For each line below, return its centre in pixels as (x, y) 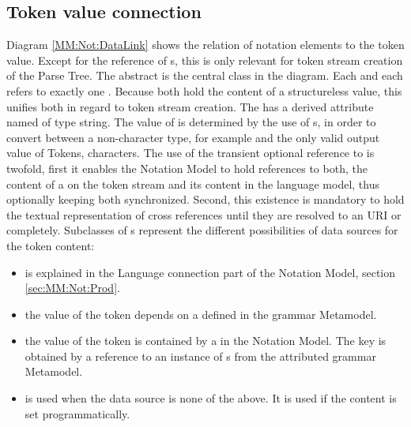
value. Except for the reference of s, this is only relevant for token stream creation (205, 60)
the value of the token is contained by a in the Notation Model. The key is (205, 341)
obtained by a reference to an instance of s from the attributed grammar (200, 356)
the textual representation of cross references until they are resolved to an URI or (204, 214)
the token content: (51, 245)
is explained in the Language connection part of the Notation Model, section (210, 272)
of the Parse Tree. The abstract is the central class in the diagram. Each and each (205, 75)
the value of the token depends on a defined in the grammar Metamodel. (201, 314)
